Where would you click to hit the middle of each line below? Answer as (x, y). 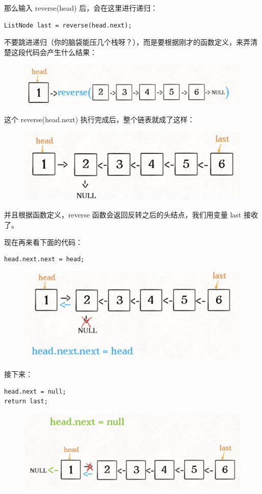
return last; (26, 402)
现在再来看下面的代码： (43, 242)
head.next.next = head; (44, 259)
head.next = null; (35, 391)
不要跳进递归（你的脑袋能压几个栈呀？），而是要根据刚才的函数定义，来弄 (127, 42)
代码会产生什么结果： (61, 52)
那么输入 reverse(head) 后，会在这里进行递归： (81, 8)
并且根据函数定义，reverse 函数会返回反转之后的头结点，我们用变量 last (123, 215)
